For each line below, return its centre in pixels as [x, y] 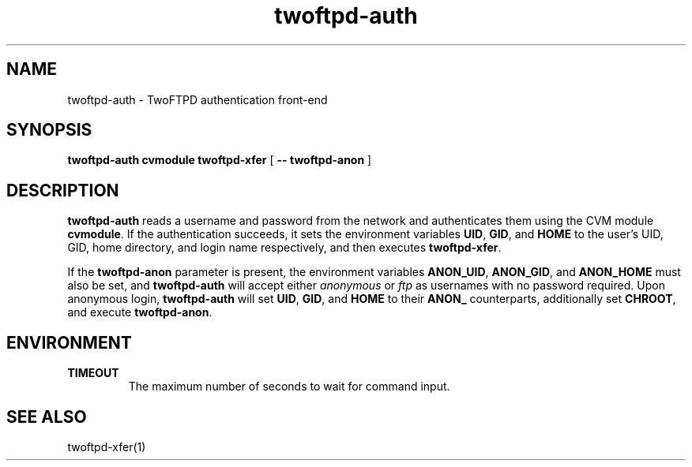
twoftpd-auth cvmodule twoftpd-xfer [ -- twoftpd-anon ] [220, 160]
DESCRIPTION [63, 190]
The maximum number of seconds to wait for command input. [289, 387]
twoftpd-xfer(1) [107, 446]
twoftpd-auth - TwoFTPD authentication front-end [197, 99]
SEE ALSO [47, 417]
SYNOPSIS [49, 130]
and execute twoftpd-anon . [140, 312]
